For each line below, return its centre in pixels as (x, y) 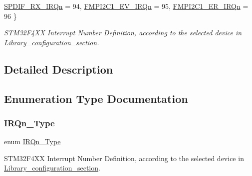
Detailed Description (59, 69)
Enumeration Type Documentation (96, 98)
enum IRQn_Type (32, 141)
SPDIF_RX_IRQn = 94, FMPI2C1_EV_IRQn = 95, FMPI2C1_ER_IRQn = (126, 6)
